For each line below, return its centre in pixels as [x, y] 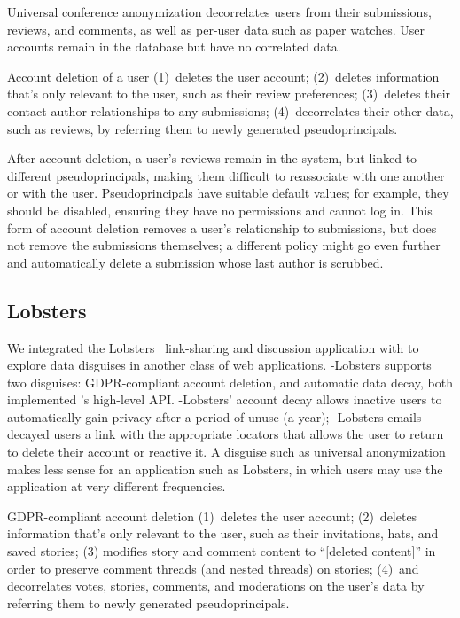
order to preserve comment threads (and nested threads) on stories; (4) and [213, 568]
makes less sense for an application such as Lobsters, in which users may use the [225, 469]
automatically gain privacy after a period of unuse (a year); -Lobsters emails [214, 416]
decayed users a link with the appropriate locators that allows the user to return [226, 434]
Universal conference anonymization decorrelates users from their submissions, [219, 12]
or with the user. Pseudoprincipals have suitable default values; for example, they [228, 193]
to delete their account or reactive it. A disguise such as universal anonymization [226, 452]
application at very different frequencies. [117, 486]
